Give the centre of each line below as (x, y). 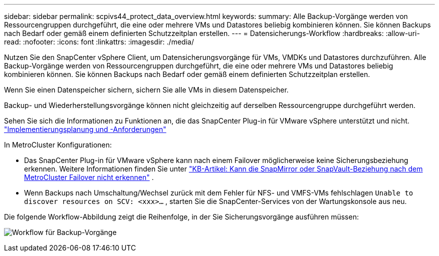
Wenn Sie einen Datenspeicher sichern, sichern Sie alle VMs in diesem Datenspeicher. (146, 90)
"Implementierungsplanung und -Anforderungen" (85, 129)
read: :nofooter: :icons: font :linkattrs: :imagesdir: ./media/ (99, 42)
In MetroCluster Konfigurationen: (58, 145)
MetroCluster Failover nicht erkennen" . (89, 177)
